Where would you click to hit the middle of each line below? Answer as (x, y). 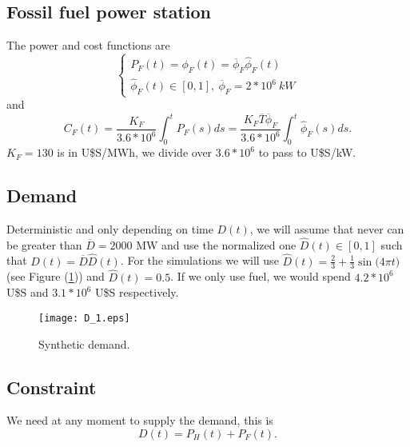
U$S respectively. (137, 292)
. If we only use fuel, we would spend (261, 276)
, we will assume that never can (327, 229)
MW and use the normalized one (216, 244)
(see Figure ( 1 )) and (56, 276)
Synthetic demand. (84, 343)
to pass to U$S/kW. (307, 152)
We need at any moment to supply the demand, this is (140, 420)
